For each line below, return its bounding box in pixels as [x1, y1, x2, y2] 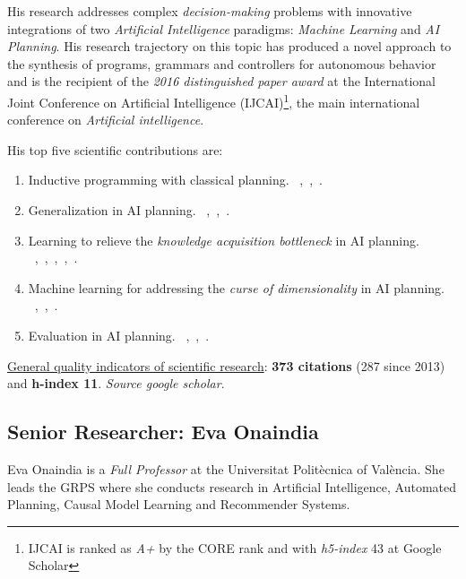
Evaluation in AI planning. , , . [28, 325, 210, 344]
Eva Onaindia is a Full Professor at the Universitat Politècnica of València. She [7, 459, 444, 478]
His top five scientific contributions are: [7, 140, 223, 159]
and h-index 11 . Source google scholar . [7, 374, 225, 393]
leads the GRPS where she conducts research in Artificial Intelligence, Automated [7, 477, 457, 496]
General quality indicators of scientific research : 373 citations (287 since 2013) [7, 356, 445, 375]
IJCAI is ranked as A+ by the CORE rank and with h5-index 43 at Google [28, 538, 442, 557]
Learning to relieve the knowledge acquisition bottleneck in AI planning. [28, 230, 419, 249]
